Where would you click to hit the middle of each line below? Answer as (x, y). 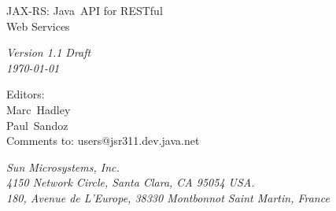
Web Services (38, 26)
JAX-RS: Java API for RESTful (85, 10)
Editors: (26, 94)
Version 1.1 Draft (49, 52)
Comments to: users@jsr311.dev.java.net (103, 141)
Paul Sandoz (37, 125)
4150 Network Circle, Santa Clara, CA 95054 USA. (131, 182)
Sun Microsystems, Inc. (63, 167)
